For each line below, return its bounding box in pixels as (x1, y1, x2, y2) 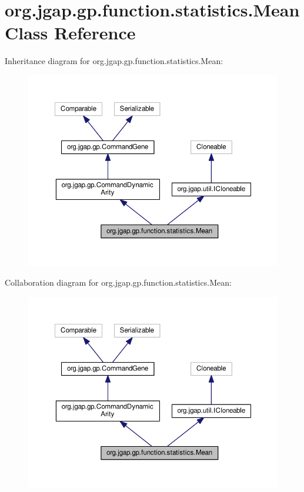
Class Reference (5, 21, 136, 45)
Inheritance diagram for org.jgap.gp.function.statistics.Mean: (5, 55, 223, 67)
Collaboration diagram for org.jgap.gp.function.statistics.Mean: (5, 276, 232, 289)
